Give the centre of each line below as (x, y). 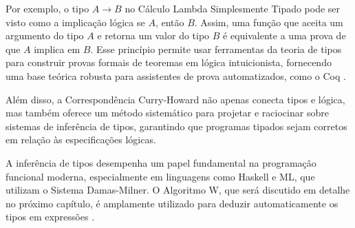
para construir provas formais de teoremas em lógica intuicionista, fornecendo (169, 62)
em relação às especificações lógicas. (81, 139)
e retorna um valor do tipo (153, 35)
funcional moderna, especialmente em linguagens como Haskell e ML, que (160, 176)
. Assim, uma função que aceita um (269, 22)
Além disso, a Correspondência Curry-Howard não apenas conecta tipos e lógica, (175, 99)
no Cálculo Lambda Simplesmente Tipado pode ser (233, 8)
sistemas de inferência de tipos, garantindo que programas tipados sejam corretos (176, 126)
